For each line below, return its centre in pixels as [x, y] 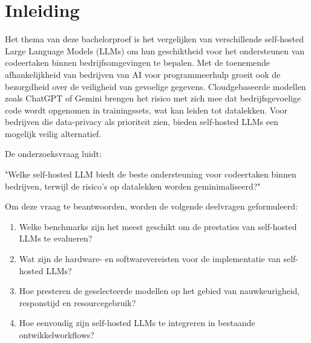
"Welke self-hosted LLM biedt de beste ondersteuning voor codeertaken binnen [151, 174]
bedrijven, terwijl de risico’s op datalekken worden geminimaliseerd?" [133, 186]
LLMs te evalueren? [56, 238]
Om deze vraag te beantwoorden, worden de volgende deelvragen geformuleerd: [151, 206]
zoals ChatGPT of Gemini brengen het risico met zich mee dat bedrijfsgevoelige [153, 98]
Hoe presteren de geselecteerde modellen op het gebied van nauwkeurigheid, [159, 291]
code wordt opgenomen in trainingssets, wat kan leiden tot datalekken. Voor [146, 110]
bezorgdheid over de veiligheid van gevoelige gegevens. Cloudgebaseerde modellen [155, 86]
